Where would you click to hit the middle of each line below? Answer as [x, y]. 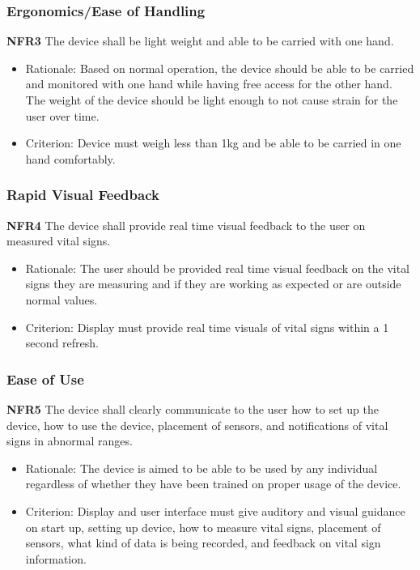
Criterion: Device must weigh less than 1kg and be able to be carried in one [213, 143]
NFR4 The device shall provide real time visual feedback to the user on [186, 225]
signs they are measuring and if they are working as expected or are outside [213, 284]
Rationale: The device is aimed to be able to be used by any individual [202, 468]
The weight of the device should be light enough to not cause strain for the [212, 100]
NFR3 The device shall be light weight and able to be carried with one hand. [200, 41]
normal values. [62, 299]
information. [56, 558]
